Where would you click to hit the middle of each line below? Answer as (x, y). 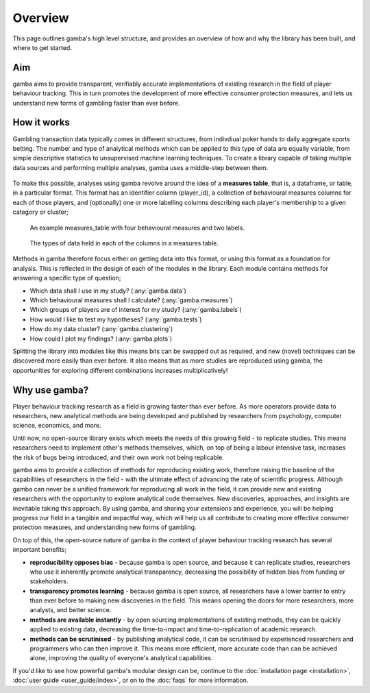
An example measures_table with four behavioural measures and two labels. (137, 228)
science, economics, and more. (57, 426)
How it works (41, 122)
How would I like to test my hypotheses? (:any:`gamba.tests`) (116, 319)
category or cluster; (40, 212)
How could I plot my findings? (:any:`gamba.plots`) (101, 339)
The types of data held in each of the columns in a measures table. (124, 243)
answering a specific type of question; (67, 278)
